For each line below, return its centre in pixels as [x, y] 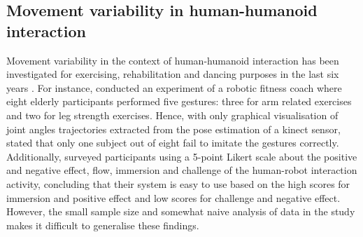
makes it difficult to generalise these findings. [103, 225]
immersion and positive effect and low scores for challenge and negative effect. [173, 197]
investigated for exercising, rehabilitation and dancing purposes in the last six [173, 74]
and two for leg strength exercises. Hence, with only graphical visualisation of [172, 115]
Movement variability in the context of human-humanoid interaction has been [173, 60]
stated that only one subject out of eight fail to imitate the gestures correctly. [173, 143]
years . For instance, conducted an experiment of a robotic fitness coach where [174, 87]
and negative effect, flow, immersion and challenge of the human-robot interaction [182, 170]
